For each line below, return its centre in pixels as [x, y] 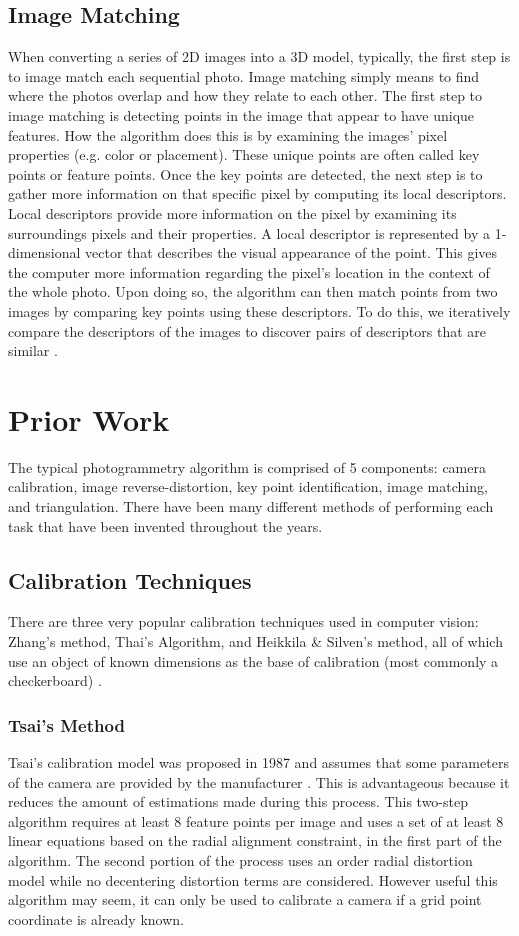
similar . [33, 350]
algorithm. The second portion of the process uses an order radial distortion [240, 859]
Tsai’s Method [66, 724]
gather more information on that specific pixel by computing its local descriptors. [257, 193]
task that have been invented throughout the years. [165, 525]
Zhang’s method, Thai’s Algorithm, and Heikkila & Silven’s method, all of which [255, 641]
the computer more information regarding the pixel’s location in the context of [249, 271]
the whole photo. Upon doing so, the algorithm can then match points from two [253, 291]
